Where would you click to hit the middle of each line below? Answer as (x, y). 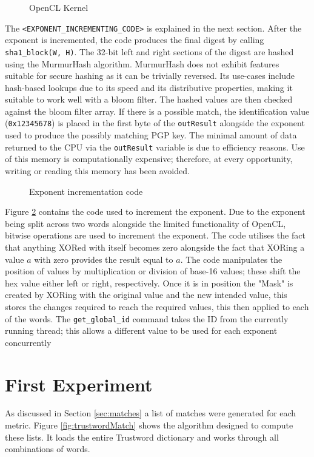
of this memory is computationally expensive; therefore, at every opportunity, (149, 159)
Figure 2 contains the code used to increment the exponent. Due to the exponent (155, 212)
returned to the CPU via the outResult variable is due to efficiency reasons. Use (155, 147)
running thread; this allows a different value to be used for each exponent (141, 330)
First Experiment (79, 384)
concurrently (28, 342)
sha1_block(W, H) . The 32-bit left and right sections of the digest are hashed (149, 51)
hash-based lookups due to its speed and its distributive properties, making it (149, 87)
